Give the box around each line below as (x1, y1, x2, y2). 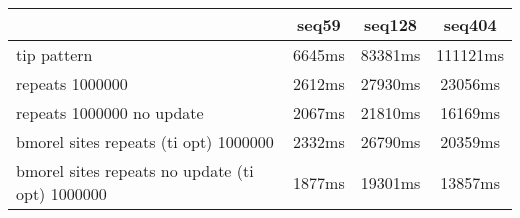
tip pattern (16, 43, 93, 66)
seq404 (443, 13, 497, 36)
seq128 (364, 13, 418, 36)
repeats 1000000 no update (16, 101, 204, 124)
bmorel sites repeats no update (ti (16, 159, 254, 182)
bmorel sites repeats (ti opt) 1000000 (16, 130, 274, 153)
